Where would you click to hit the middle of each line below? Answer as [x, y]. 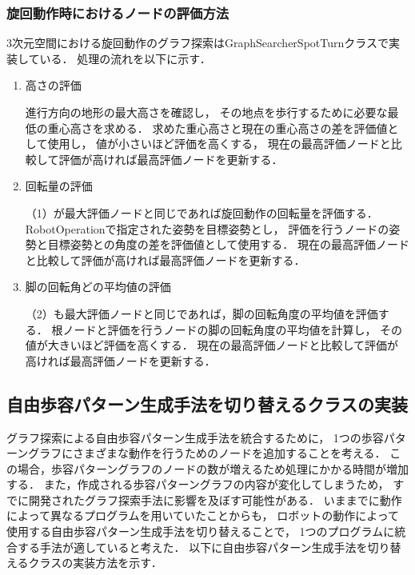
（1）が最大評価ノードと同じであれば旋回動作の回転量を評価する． [202, 212]
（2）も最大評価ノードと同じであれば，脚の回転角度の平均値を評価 [202, 313]
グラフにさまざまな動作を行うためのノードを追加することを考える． [207, 453]
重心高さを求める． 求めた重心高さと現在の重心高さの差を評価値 [217, 128]
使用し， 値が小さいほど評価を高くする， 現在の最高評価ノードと [219, 144]
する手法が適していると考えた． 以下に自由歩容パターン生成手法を [192, 547]
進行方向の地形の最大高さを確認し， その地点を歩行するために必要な [206, 112]
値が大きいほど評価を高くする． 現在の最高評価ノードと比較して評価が [212, 345]
